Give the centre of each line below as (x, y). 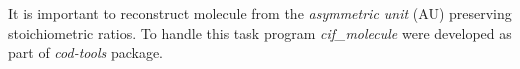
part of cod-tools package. (85, 52)
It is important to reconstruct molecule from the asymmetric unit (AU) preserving (260, 13)
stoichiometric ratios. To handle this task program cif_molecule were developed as (260, 32)
